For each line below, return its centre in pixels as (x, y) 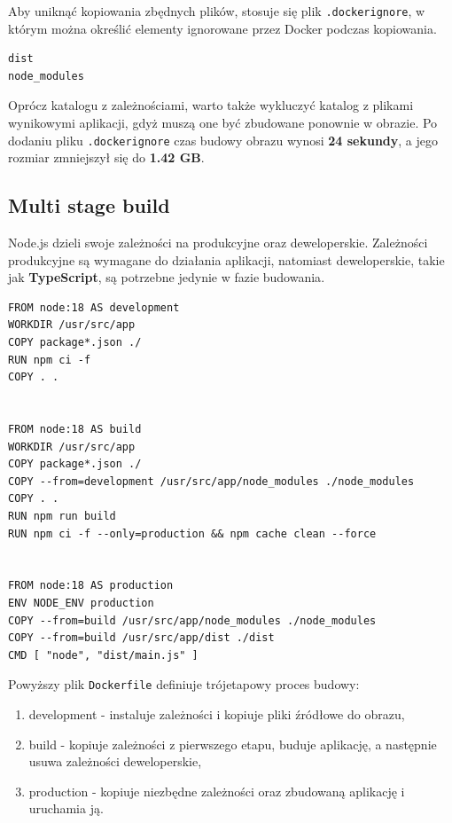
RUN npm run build (62, 516)
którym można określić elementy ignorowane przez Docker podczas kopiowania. (222, 28)
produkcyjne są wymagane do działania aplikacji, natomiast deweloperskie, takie (226, 259)
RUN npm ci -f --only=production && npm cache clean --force (192, 533)
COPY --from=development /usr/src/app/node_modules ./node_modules (211, 481)
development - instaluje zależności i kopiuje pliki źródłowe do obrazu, (217, 713)
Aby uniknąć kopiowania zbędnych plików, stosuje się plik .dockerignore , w (217, 11)
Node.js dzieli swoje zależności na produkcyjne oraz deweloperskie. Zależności (218, 243)
